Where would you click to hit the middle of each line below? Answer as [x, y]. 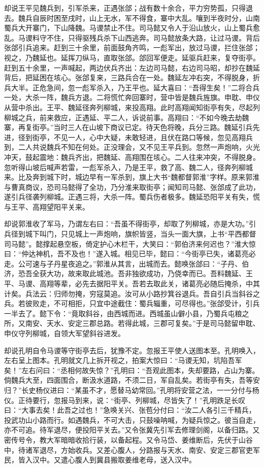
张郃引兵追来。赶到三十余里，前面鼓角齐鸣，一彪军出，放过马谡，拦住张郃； [132, 47]
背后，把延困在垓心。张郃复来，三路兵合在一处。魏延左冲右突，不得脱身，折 [132, 77]
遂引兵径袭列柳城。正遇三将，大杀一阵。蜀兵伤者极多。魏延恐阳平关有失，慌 [132, 197]
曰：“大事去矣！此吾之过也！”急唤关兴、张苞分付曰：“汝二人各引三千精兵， [130, 410]
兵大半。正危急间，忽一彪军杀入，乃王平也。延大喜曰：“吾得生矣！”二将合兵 [132, 87]
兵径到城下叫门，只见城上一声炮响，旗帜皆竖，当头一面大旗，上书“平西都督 [130, 234]
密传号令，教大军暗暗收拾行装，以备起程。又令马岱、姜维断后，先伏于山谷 [128, 439]
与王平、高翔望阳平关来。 [47, 206]
